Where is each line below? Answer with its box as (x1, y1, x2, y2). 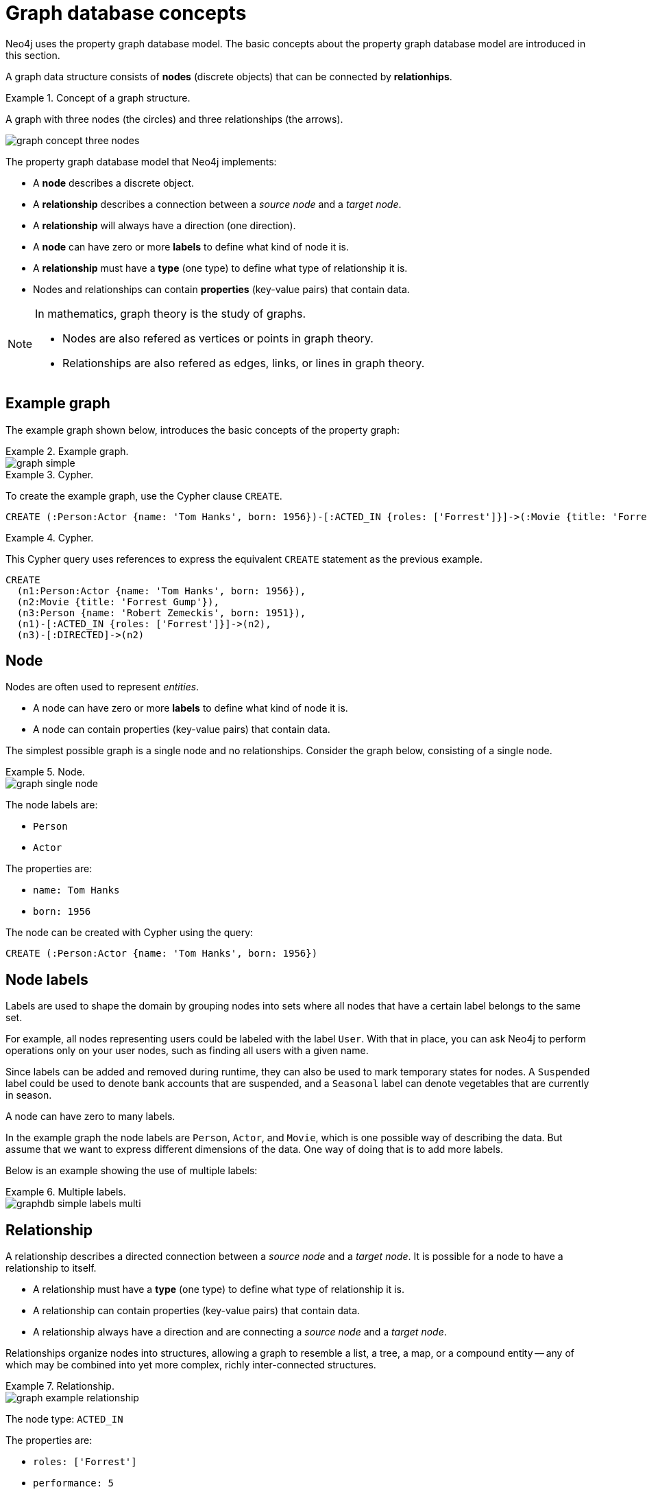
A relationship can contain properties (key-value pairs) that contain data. (33, 1305, 361, 1317)
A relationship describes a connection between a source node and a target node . (33, 198, 402, 210)
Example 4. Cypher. (5, 531, 94, 544)
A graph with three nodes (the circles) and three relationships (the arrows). (5, 113, 343, 125)
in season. (5, 1089, 52, 1101)
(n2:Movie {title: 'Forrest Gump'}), (16, 596, 219, 607)
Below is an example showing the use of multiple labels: (5, 1165, 258, 1177)
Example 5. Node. (5, 766, 85, 778)
